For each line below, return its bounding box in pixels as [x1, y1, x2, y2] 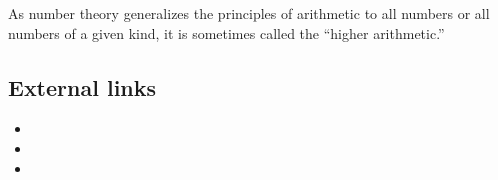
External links [8, 71, 157, 102]
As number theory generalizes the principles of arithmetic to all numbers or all [8, 3, 490, 23]
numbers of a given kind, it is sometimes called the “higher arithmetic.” [8, 22, 445, 43]
